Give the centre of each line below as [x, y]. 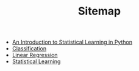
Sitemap [99, 11]
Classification [29, 49]
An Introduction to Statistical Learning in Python [72, 42]
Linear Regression [35, 55]
